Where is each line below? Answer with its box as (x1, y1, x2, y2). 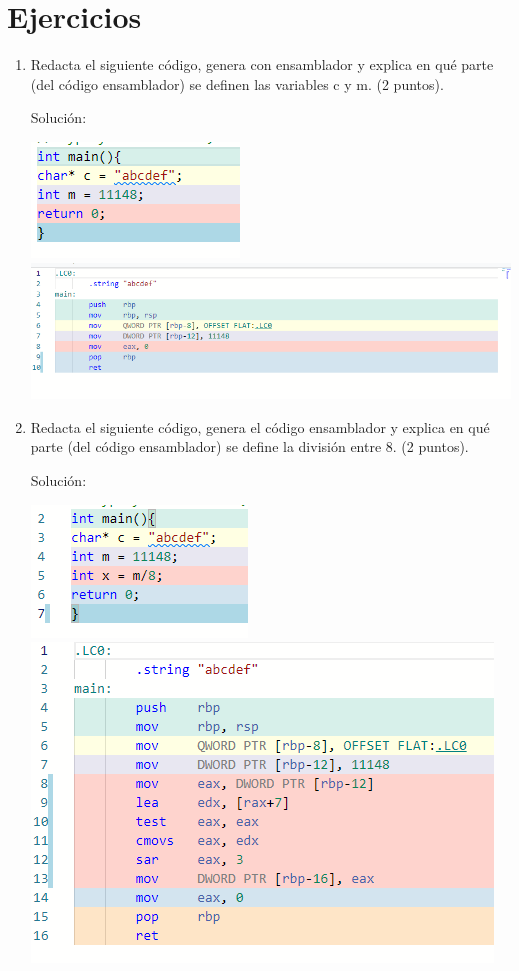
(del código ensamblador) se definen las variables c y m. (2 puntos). (30, 73, 444, 94)
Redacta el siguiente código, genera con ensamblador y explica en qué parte (30, 54, 494, 75)
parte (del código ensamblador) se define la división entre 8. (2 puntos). (30, 436, 469, 457)
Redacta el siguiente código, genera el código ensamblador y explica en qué (30, 416, 490, 437)
